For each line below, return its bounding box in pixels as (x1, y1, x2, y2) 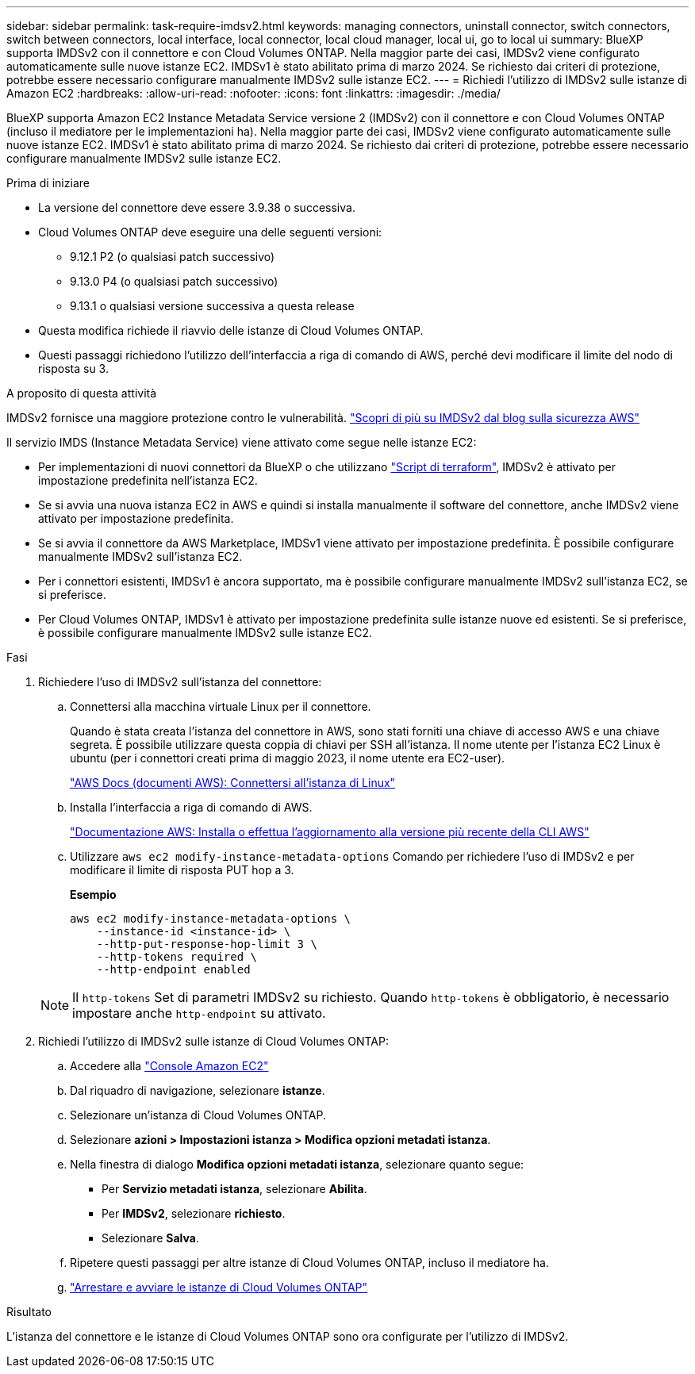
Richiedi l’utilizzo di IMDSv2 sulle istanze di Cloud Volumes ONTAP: (38, 1034, 389, 1048)
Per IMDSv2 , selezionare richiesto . (102, 1207, 286, 1220)
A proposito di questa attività (6, 386, 157, 400)
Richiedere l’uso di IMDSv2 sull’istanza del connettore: (38, 675, 322, 689)
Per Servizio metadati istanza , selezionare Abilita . (102, 1182, 367, 1196)
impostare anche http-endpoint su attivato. (72, 1005, 326, 1021)
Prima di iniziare (6, 176, 90, 190)
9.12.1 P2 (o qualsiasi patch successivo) (70, 250, 275, 263)
